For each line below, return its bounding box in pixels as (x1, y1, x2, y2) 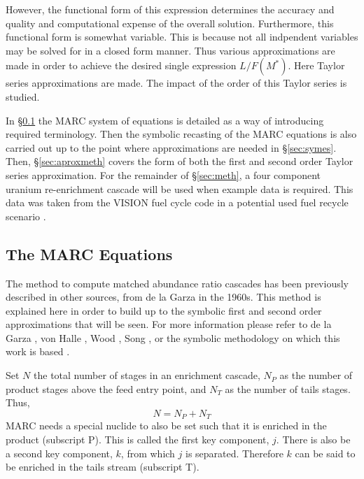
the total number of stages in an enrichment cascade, (34, 368, 260, 383)
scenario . (6, 208, 46, 223)
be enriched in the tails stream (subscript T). (6, 459, 199, 474)
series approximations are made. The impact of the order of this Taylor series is (6, 76, 347, 90)
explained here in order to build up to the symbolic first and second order (6, 303, 322, 317)
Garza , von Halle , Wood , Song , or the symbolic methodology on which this (6, 330, 340, 345)
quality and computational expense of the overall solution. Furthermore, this (6, 15, 334, 30)
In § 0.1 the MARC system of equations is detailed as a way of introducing (6, 113, 324, 127)
